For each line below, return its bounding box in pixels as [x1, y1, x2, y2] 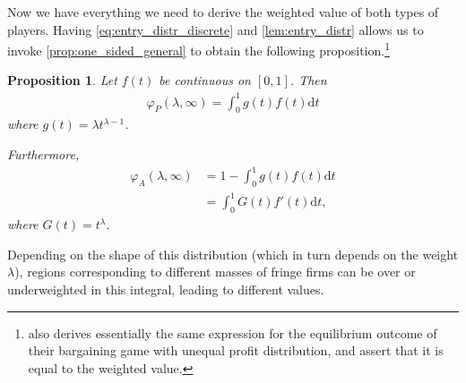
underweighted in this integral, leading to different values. [7, 279, 324, 298]
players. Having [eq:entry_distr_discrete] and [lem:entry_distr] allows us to [7, 20, 424, 38]
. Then [289, 71, 327, 89]
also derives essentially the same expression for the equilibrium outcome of [28, 323, 437, 342]
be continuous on [159, 71, 251, 89]
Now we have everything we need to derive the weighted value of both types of [7, 3, 439, 21]
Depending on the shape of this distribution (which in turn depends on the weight [7, 244, 459, 263]
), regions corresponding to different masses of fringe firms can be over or [14, 262, 416, 281]
